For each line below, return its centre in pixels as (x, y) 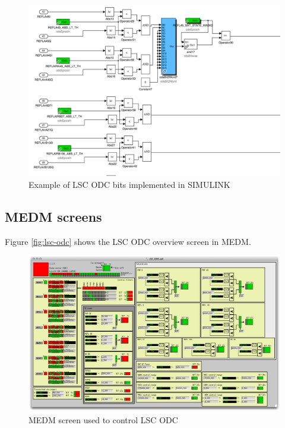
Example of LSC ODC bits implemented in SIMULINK (129, 184)
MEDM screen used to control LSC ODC (103, 419)
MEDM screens (53, 216)
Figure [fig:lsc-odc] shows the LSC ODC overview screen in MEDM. (128, 241)
